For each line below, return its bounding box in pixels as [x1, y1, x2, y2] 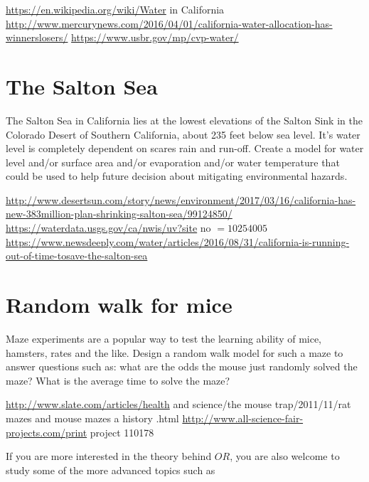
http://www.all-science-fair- [182, 410, 304, 425]
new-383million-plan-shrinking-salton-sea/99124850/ [6, 206, 232, 221]
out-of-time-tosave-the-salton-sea [6, 248, 148, 263]
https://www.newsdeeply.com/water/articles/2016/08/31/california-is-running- [6, 234, 350, 249]
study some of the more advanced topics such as [6, 462, 215, 477]
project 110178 [90, 424, 154, 439]
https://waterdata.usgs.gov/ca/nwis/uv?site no [6, 220, 211, 235]
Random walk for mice [6, 290, 232, 319]
